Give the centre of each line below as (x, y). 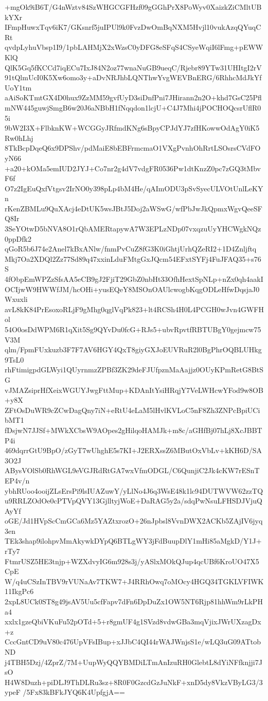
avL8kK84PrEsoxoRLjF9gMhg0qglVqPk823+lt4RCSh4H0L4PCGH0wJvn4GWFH (135, 309)
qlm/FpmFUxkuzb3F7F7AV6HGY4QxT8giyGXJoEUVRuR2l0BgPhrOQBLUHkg (133, 349)
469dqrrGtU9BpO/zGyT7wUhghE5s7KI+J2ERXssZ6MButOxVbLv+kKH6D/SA (133, 450)
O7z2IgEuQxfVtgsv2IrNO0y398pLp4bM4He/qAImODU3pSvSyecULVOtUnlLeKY (134, 188)
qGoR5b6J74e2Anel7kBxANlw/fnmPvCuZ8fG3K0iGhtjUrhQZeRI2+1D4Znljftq (131, 249)
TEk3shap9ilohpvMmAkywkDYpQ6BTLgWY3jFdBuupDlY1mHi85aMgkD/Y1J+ (133, 541)
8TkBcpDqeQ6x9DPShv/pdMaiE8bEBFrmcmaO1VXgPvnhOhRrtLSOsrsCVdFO (133, 148)
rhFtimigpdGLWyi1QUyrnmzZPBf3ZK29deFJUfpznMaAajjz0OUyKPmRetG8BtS (134, 370)
